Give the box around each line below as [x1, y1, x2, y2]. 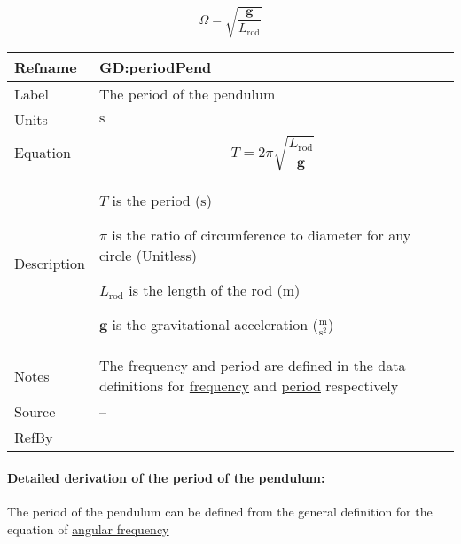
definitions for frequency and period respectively [98, 375, 399, 397]
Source [14, 401, 56, 422]
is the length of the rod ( [129, 280, 283, 301]
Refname [14, 56, 77, 77]
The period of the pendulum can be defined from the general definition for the [7, 502, 433, 521]
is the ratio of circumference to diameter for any [112, 225, 411, 246]
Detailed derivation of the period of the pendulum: [7, 468, 325, 486]
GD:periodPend [98, 56, 212, 77]
